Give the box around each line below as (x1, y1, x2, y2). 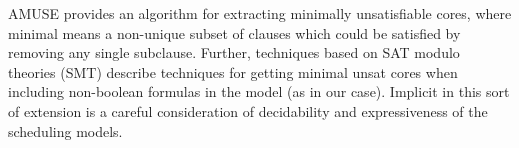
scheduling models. (8, 120, 123, 141)
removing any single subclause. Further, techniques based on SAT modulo (8, 42, 460, 63)
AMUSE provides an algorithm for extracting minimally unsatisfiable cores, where (8, 3, 512, 23)
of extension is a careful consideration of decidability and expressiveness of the (8, 100, 488, 121)
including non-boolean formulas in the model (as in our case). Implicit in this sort (8, 81, 510, 102)
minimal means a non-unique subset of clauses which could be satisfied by (8, 22, 461, 43)
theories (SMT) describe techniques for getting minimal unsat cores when (8, 61, 458, 82)
